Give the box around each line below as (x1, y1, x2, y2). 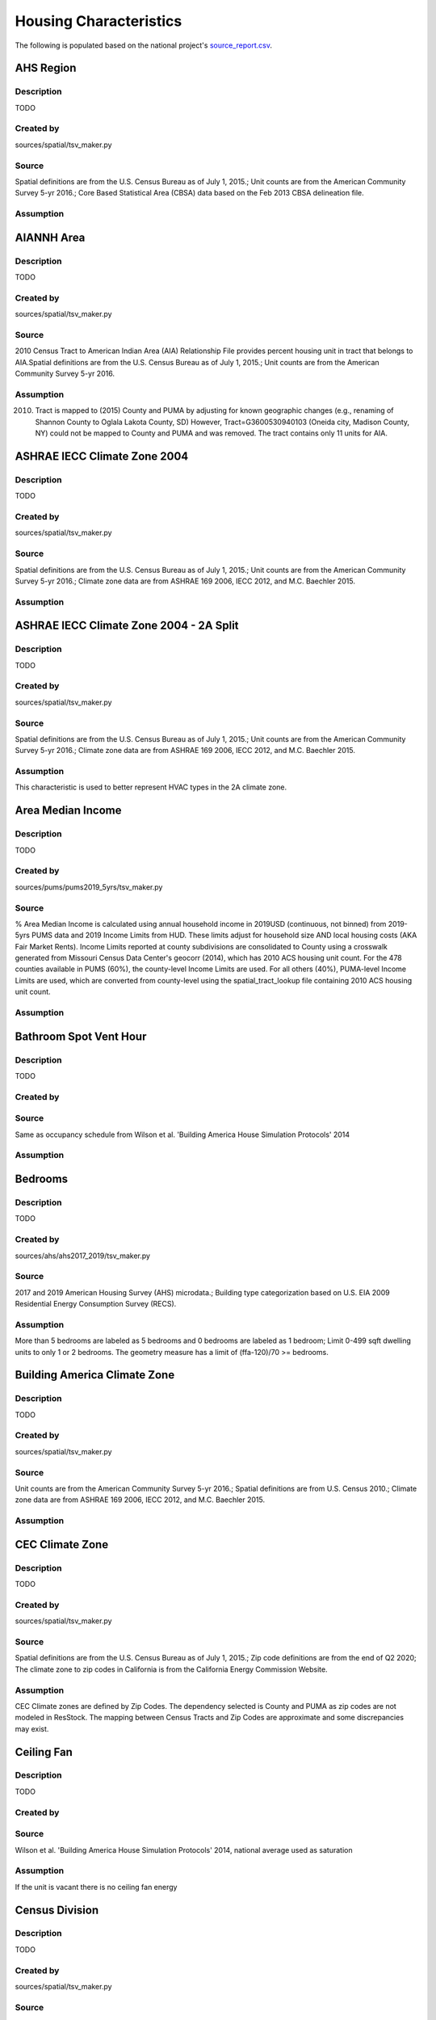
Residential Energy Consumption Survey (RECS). (15, 1299, 177, 1309)
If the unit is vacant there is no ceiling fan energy (15, 1882, 178, 1892)
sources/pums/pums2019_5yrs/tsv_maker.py (15, 882, 163, 892)
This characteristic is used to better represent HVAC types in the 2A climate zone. (15, 782, 287, 792)
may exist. (15, 1723, 49, 1733)
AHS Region (15, 61, 77, 75)
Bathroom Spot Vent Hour (15, 1029, 147, 1043)
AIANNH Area (15, 230, 86, 244)
